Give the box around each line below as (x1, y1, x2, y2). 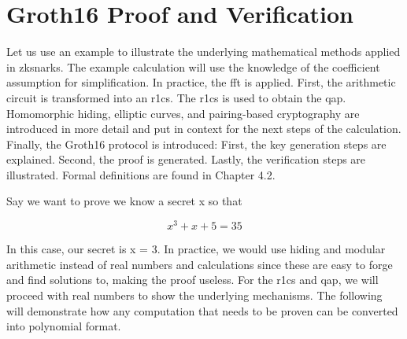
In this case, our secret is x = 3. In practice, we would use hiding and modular (6, 241, 386, 257)
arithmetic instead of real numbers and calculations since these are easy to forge (6, 256, 393, 272)
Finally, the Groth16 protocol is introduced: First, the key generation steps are (6, 135, 387, 152)
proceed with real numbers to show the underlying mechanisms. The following (6, 286, 383, 303)
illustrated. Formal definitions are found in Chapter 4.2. (6, 166, 276, 182)
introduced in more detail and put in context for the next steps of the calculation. (6, 120, 401, 137)
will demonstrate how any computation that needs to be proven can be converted (6, 302, 398, 319)
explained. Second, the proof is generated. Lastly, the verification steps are (6, 151, 366, 168)
